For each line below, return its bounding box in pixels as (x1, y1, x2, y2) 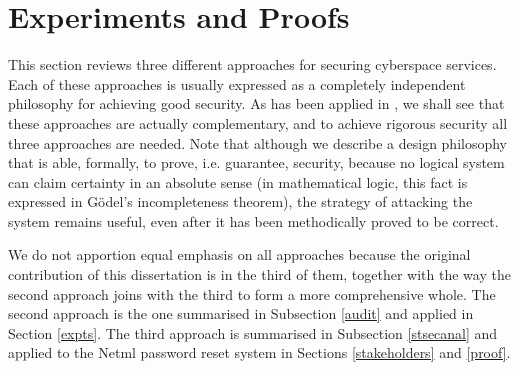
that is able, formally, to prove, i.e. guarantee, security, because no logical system (8, 152, 505, 173)
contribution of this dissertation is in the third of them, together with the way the (8, 264, 511, 285)
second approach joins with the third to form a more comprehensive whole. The (8, 283, 496, 304)
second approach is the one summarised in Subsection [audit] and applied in (8, 303, 474, 324)
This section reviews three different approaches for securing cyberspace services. (8, 54, 497, 75)
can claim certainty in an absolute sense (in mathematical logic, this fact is (8, 171, 468, 192)
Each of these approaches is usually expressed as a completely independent (8, 73, 466, 94)
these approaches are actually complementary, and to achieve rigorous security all (8, 112, 508, 133)
